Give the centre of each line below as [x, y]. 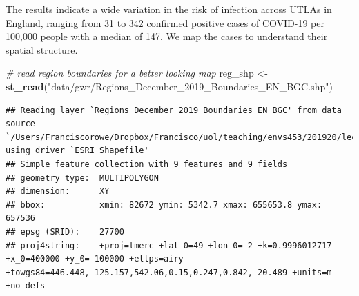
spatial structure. [42, 49]
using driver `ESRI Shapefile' [77, 151]
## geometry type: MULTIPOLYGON [82, 178]
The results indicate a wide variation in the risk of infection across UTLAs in [169, 9]
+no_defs [26, 286]
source [20, 124]
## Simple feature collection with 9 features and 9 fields [147, 164]
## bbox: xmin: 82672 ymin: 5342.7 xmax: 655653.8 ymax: [164, 205]
